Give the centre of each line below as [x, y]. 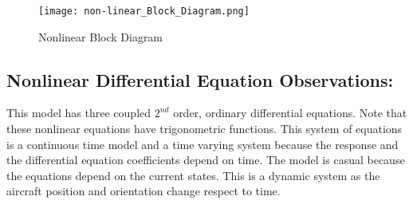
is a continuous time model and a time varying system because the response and [203, 144]
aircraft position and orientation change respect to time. [144, 191]
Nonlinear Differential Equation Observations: [200, 79]
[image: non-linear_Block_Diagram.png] [144, 11]
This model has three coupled [79, 113]
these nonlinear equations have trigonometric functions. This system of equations [205, 129]
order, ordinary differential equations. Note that [290, 113]
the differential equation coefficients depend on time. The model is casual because [206, 160]
